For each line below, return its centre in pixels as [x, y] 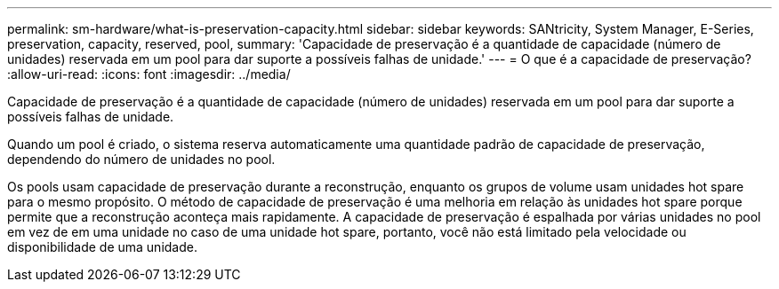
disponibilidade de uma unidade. [102, 247]
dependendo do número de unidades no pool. [141, 159]
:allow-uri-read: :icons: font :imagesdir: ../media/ [149, 74]
